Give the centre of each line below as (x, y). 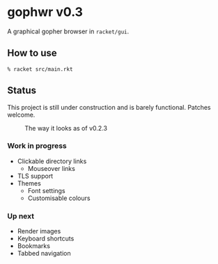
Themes (29, 183)
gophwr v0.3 (45, 12)
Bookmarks (34, 246)
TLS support (35, 176)
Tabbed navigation (44, 254)
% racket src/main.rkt (40, 69)
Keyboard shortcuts (46, 239)
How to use (32, 53)
